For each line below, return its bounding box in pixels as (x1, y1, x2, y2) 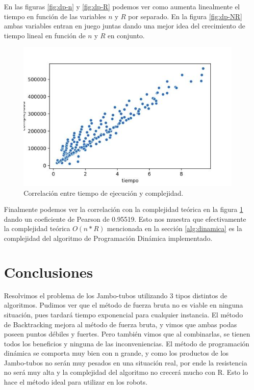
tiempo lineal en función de (4, 30, 86, 40)
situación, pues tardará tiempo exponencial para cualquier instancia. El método (4, 309, 243, 319)
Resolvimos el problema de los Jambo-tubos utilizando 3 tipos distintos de (4, 290, 228, 300)
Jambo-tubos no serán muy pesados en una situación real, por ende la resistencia (4, 357, 247, 367)
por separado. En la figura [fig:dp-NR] (128, 11, 242, 21)
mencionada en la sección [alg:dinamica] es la (107, 223, 242, 234)
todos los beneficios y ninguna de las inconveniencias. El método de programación (4, 338, 250, 348)
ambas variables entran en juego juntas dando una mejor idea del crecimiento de (4, 21, 245, 31)
